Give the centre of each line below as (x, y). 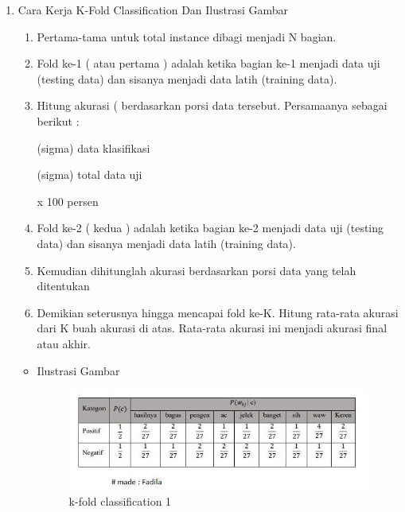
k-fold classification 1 (120, 501)
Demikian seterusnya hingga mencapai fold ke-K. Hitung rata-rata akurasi (218, 312)
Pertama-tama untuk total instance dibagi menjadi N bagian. (187, 36)
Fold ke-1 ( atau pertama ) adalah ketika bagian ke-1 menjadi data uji (208, 63)
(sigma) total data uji (90, 175)
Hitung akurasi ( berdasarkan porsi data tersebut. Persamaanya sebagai (212, 105)
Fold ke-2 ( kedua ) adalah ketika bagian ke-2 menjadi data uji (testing (210, 228)
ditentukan (63, 286)
